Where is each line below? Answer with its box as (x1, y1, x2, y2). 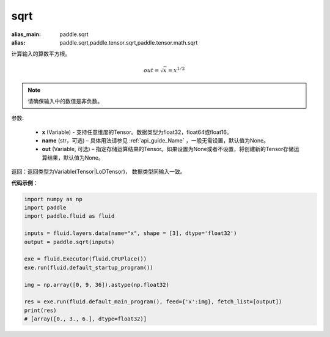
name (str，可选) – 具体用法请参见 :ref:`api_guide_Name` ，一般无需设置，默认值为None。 (42, 137, 269, 144)
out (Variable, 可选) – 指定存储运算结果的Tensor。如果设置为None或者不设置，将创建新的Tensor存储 (42, 146, 295, 153)
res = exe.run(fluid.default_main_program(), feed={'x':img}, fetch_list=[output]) (24, 298, 282, 305)
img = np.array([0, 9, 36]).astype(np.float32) (24, 281, 169, 288)
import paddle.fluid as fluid (24, 213, 115, 220)
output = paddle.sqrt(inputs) (24, 239, 115, 245)
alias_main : (11, 31, 41, 38)
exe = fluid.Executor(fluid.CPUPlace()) (24, 256, 147, 262)
